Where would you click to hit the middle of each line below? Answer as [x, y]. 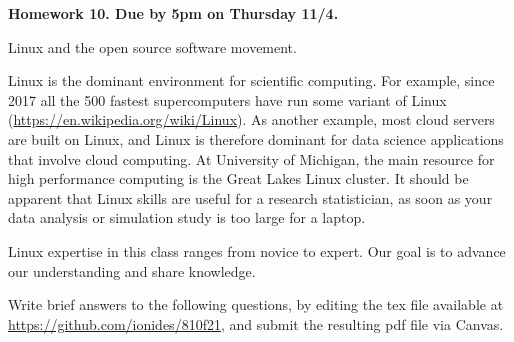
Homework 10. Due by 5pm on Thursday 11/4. [173, 13]
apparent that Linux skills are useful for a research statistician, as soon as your [250, 197]
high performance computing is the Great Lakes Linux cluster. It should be [238, 178]
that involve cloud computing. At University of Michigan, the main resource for [251, 158]
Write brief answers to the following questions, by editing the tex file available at [256, 304]
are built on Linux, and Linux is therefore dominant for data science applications [256, 138]
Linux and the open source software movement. [152, 46]
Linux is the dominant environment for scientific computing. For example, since [251, 80]
